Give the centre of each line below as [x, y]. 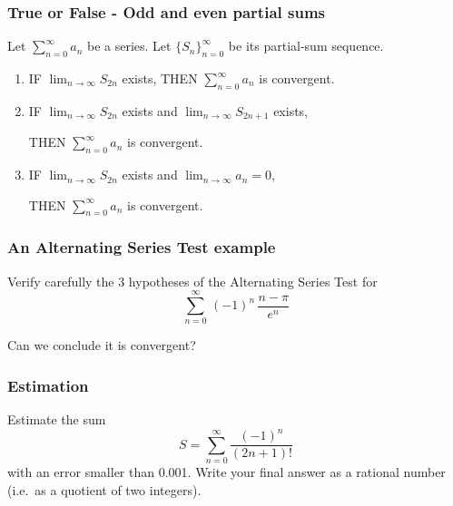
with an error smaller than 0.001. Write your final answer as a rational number [226, 472]
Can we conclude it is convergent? [102, 345]
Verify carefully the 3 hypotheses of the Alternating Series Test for [192, 281]
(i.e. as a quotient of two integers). [104, 489]
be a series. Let [129, 46]
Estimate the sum [57, 419]
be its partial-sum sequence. [306, 46]
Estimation [48, 385]
